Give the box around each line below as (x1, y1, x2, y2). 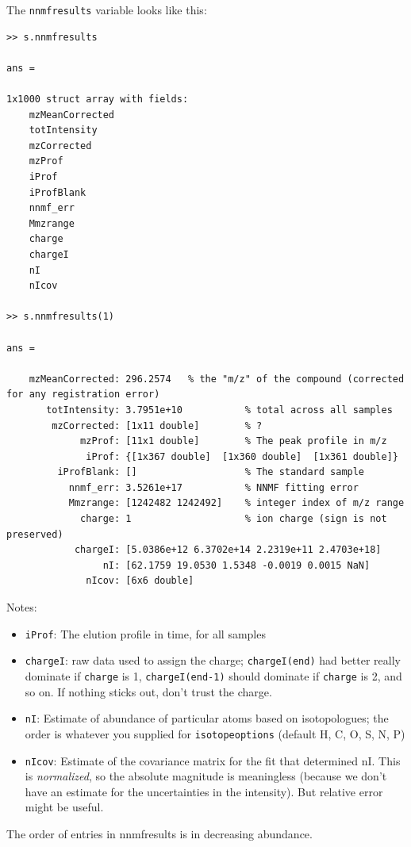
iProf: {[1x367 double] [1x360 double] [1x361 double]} (86, 450, 398, 462)
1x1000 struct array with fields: (6, 94, 189, 105)
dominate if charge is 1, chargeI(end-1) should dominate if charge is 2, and (25, 667, 402, 684)
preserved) (6, 528, 63, 540)
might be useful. (25, 799, 104, 815)
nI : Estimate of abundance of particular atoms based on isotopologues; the (25, 710, 389, 726)
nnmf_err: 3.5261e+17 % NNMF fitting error (68, 481, 359, 493)
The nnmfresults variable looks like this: (6, 2, 207, 17)
